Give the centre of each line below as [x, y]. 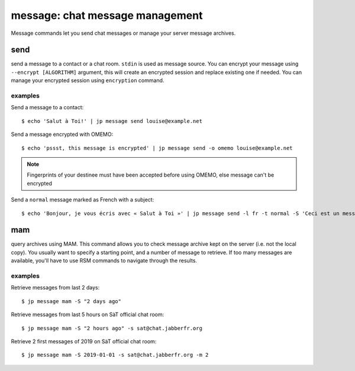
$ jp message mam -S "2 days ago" [71, 301]
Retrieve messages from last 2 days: [55, 288]
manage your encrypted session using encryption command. [88, 80]
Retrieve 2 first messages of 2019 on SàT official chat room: [84, 341]
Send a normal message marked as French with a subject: [83, 200]
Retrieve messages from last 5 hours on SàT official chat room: [88, 315]
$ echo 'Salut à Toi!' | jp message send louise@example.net [112, 121]
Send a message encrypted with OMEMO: [62, 134]
